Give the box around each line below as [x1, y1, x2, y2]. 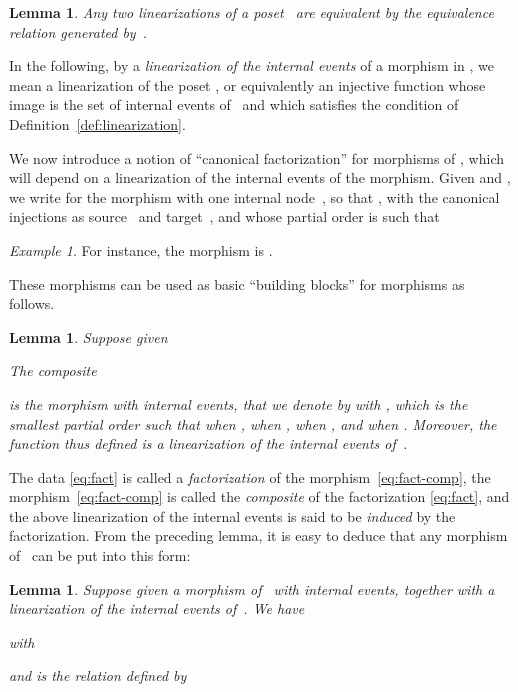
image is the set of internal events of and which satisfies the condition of [9, 94, 459, 115]
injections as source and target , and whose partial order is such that [9, 206, 440, 227]
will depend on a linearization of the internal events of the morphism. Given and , [9, 167, 511, 188]
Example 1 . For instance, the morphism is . [9, 239, 273, 260]
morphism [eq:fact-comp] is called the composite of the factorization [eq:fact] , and [9, 486, 510, 507]
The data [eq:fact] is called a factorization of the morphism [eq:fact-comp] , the [9, 466, 491, 487]
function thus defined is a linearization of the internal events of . [9, 433, 408, 454]
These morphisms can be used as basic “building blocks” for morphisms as [9, 273, 465, 294]
